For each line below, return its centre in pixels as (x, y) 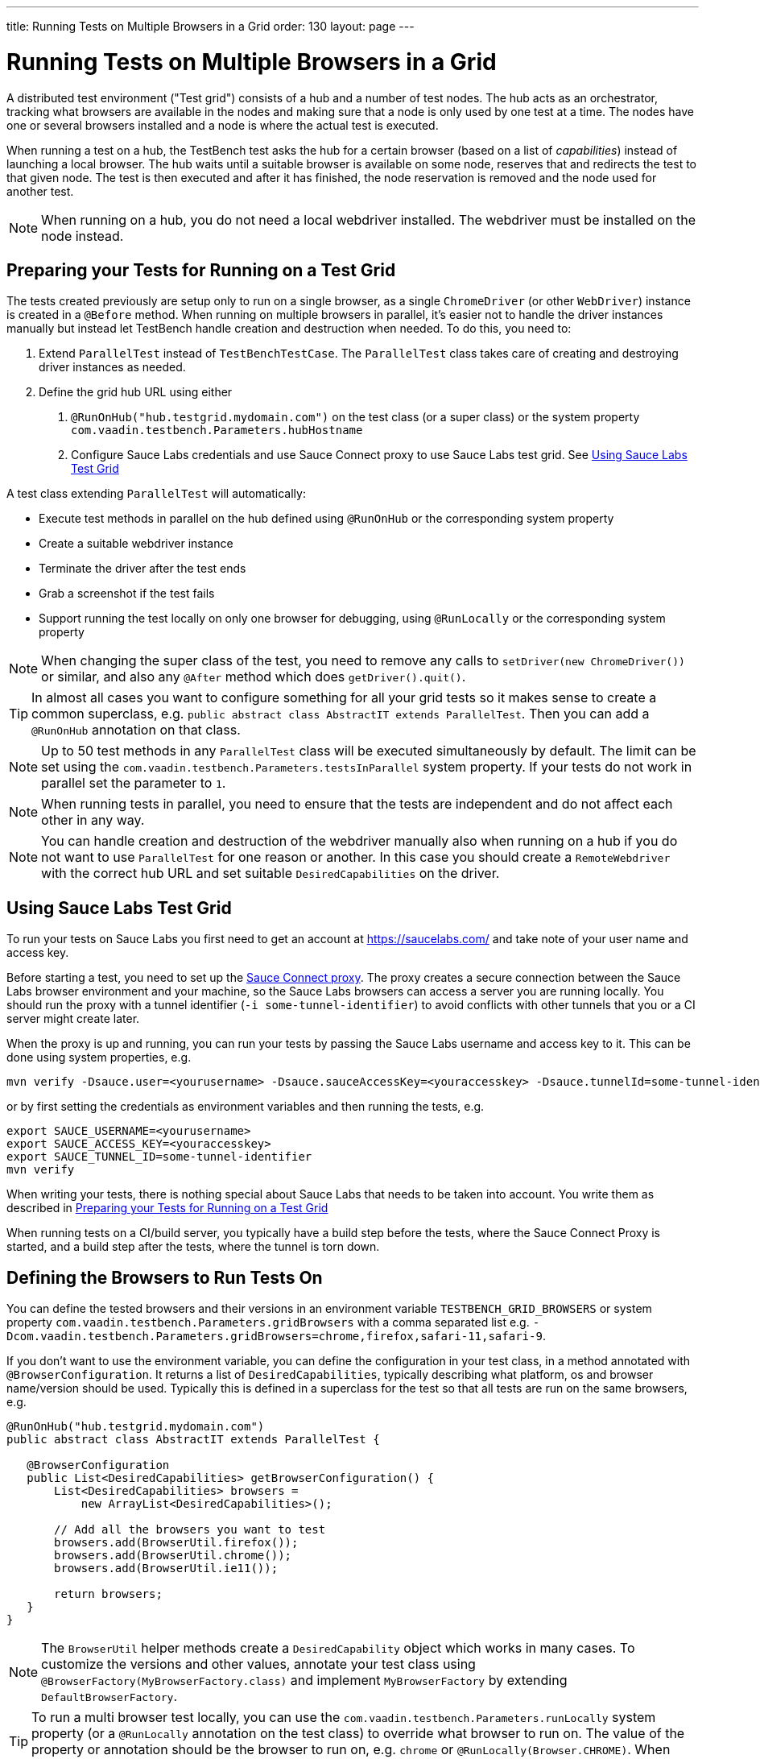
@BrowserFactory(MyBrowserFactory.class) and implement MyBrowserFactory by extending (304, 1680)
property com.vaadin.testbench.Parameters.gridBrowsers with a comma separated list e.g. (268, 1322)
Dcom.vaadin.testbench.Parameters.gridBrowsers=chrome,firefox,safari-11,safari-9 (275, 1337)
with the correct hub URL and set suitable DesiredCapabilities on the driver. (271, 873)
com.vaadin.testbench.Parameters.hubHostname (217, 430)
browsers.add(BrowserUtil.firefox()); (176, 1543)
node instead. (83, 236)
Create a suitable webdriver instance (136, 544)
